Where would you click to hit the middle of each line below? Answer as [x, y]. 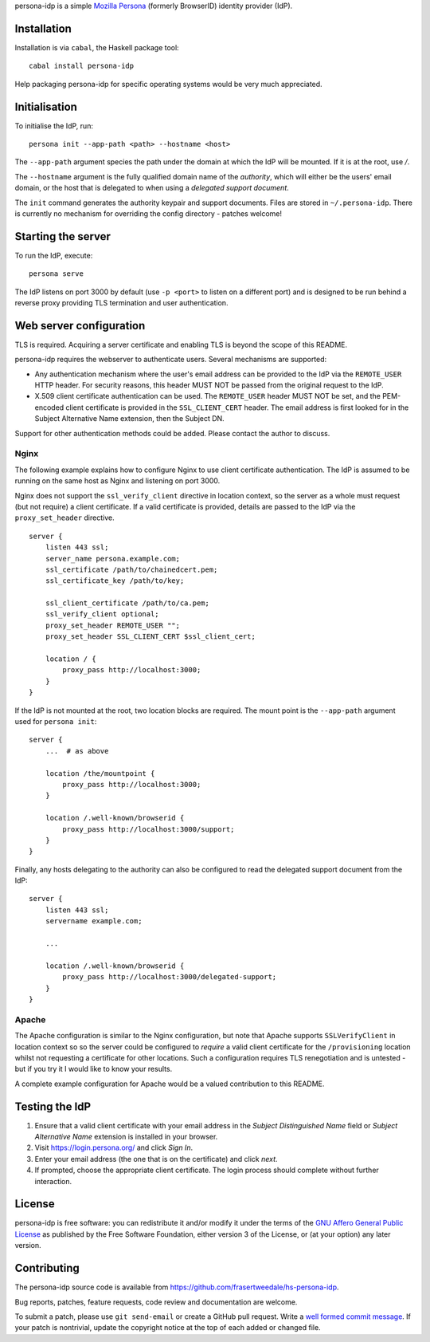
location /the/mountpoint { [100, 773]
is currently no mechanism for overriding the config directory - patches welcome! [149, 213]
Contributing [47, 1268]
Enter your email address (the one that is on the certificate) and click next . [156, 1159]
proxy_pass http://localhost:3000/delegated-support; [170, 977]
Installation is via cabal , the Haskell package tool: [97, 47]
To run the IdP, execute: [54, 255]
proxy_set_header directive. [64, 518]
